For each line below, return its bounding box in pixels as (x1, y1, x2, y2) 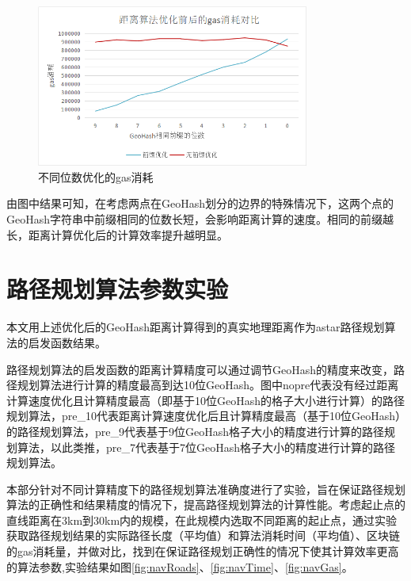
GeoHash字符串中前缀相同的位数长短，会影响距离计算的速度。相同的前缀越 (6, 211, 394, 227)
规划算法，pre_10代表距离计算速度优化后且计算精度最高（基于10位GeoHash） (6, 407, 401, 424)
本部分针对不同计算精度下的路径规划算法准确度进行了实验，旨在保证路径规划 (6, 480, 405, 497)
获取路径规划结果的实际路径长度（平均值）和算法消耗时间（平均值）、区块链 (6, 527, 400, 544)
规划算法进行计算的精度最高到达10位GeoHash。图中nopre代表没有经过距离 (17, 377, 399, 393)
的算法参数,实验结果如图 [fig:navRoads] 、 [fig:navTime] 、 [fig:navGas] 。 (6, 558, 353, 575)
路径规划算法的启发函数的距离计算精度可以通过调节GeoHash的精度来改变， (6, 361, 394, 377)
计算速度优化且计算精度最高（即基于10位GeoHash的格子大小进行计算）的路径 (6, 392, 405, 408)
